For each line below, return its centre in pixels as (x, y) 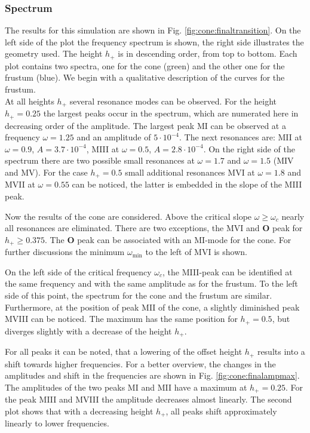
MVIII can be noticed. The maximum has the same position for (121, 319)
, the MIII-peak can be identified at (227, 271)
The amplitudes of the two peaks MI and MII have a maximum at (126, 387)
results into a (281, 351)
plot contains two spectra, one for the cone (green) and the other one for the (145, 65)
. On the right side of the (249, 148)
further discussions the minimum (65, 252)
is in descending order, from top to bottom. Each (208, 53)
